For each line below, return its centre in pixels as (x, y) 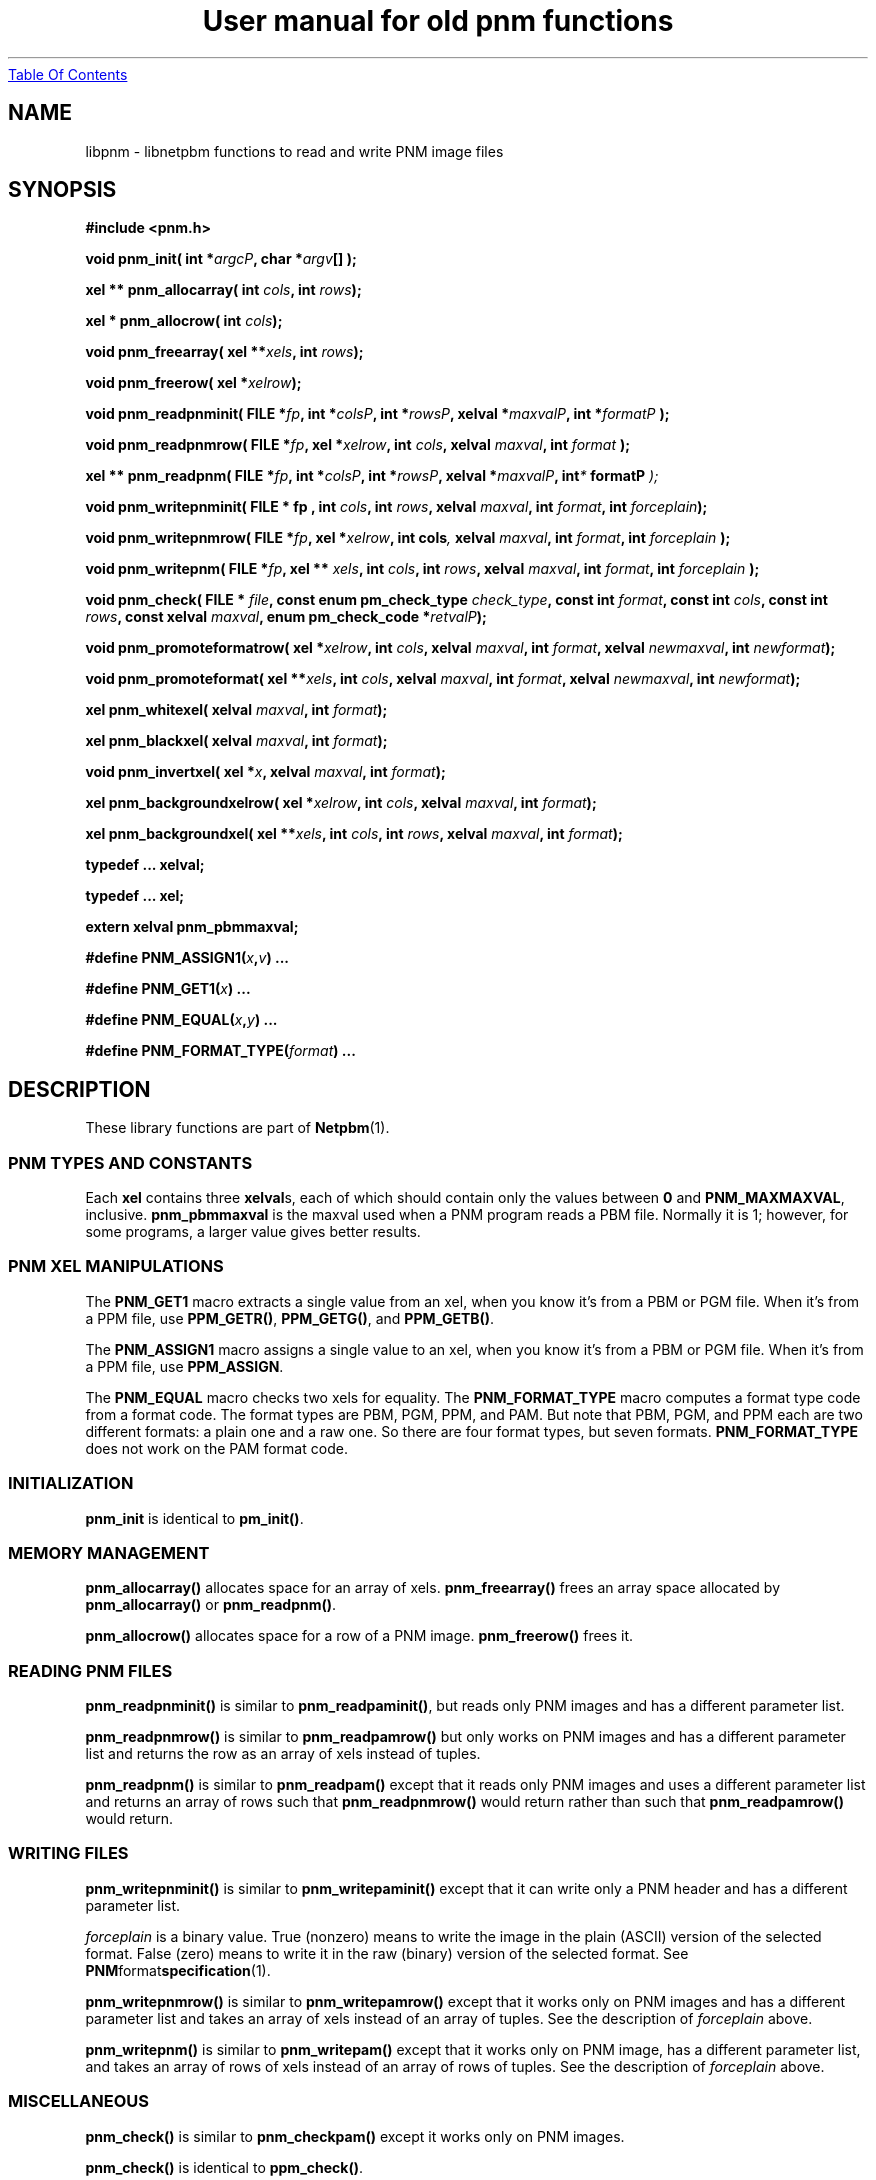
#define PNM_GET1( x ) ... (168, 989)
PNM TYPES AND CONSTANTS (130, 1162)
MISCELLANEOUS (78, 2101)
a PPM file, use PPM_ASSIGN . (184, 1366)
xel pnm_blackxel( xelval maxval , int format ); (236, 741)
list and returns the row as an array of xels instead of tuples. (283, 1754)
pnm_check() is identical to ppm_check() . (224, 2167)
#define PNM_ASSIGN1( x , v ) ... (187, 958)
